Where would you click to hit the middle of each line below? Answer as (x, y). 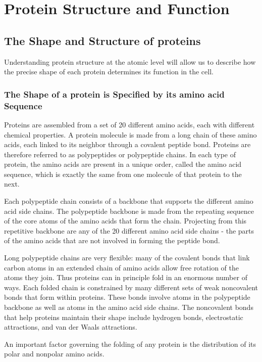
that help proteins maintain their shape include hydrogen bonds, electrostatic (124, 317)
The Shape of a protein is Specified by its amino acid (114, 94)
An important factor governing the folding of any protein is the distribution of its (130, 344)
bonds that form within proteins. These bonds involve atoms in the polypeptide (127, 297)
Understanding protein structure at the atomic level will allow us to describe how (130, 61)
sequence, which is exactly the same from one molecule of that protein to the (123, 174)
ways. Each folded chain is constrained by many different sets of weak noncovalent (131, 287)
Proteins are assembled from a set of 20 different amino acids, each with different (129, 124)
